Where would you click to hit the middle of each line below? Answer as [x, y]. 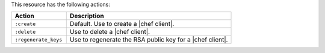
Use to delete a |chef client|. [110, 32]
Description [87, 16]
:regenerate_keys [39, 39]
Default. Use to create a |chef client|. [122, 24]
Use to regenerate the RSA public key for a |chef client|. [149, 40]
